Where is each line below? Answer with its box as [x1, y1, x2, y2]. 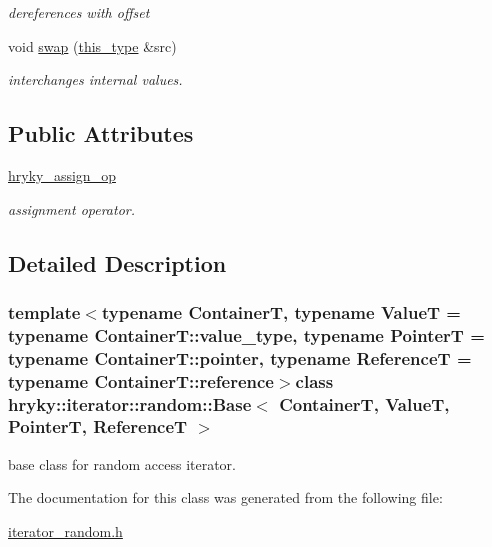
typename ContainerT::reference [8, 368, 274, 393]
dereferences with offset [8, 2, 150, 22]
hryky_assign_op [8, 164, 116, 185]
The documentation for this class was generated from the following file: [8, 487, 443, 508]
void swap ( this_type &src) [8, 35, 177, 56]
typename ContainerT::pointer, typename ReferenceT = [8, 345, 472, 370]
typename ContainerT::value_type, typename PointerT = [8, 322, 485, 347]
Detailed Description [8, 247, 227, 278]
